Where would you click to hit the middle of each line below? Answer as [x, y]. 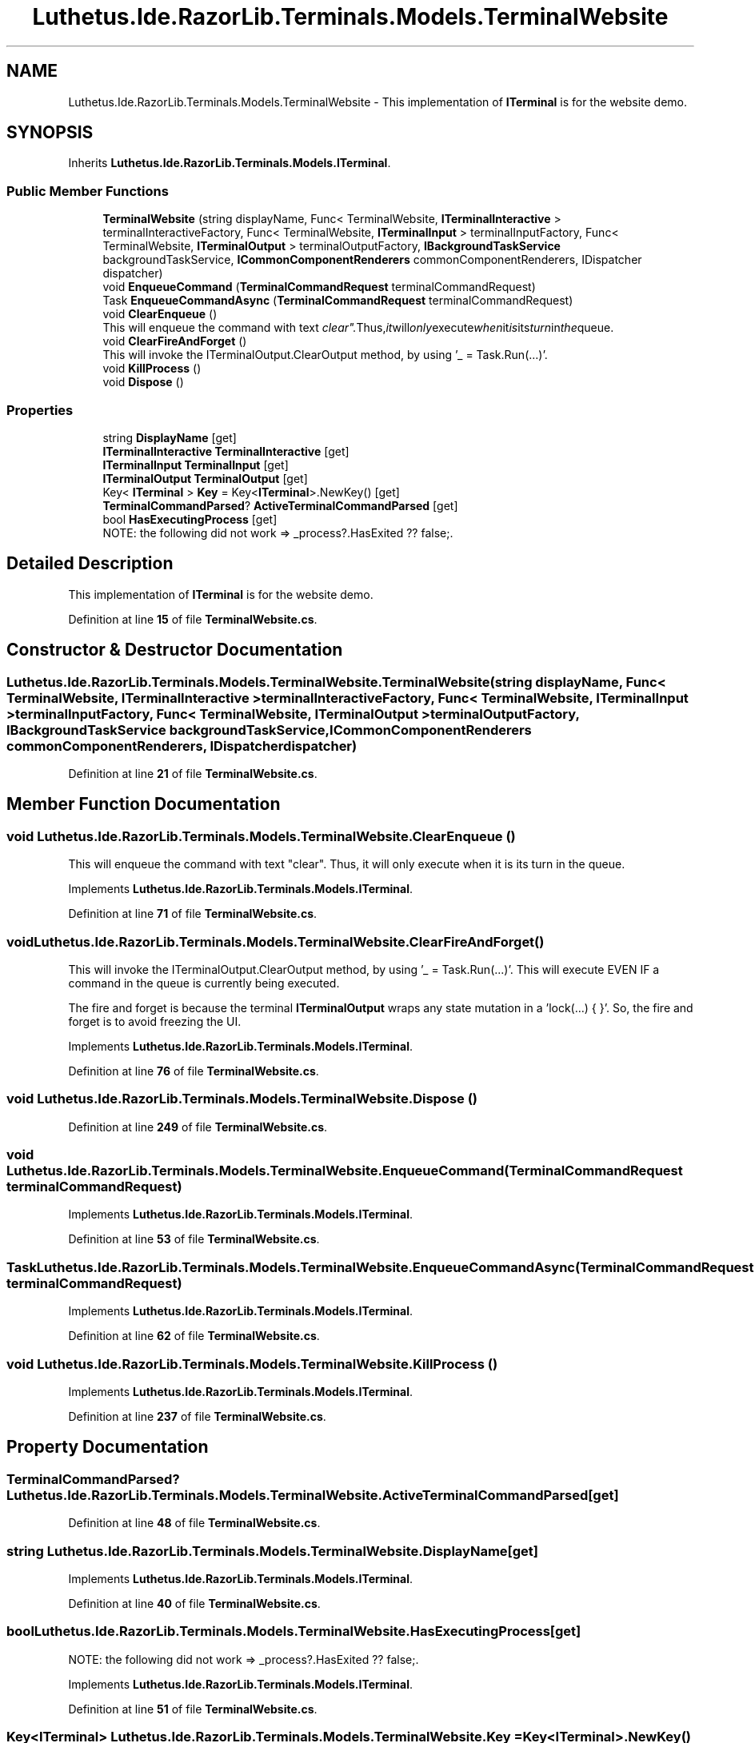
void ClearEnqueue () [160, 314]
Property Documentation [108, 1447]
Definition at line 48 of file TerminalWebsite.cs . [194, 1523]
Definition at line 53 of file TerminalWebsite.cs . [194, 1239]
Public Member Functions [88, 191]
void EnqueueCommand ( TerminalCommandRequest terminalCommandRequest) [319, 287]
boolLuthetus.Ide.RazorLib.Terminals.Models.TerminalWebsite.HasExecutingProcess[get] [294, 1631]
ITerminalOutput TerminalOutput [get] [205, 478]
